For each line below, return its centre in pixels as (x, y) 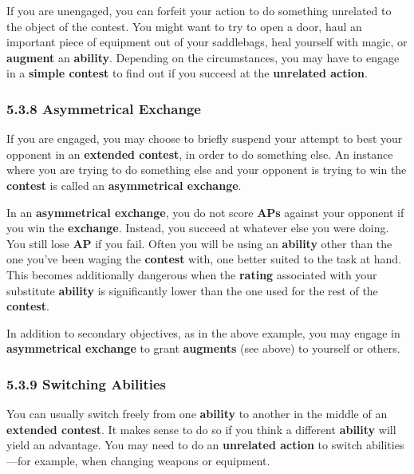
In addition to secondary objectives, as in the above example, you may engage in (203, 332)
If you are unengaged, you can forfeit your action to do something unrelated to (199, 10)
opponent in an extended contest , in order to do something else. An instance (200, 154)
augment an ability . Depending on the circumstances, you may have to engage (203, 57)
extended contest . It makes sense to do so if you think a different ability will (201, 429)
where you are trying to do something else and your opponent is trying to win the (207, 170)
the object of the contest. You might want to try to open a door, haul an (184, 26)
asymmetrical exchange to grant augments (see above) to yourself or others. (203, 348)
